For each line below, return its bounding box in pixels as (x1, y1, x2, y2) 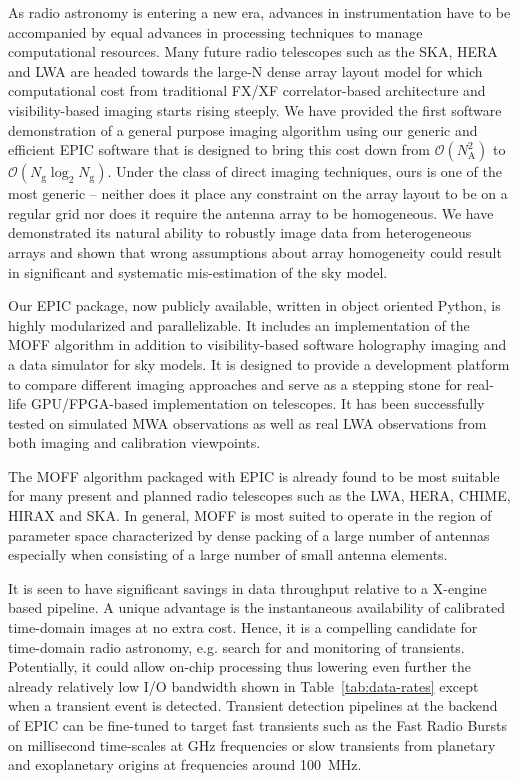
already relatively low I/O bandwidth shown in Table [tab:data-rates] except (8, 675, 479, 696)
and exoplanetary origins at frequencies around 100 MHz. (8, 754, 362, 775)
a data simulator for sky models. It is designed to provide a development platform (8, 353, 510, 374)
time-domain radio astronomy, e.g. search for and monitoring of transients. (8, 636, 465, 657)
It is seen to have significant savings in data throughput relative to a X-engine (8, 577, 487, 598)
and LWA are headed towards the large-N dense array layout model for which (8, 60, 483, 81)
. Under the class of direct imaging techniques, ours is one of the (107, 161, 502, 182)
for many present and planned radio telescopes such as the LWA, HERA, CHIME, (8, 485, 511, 506)
